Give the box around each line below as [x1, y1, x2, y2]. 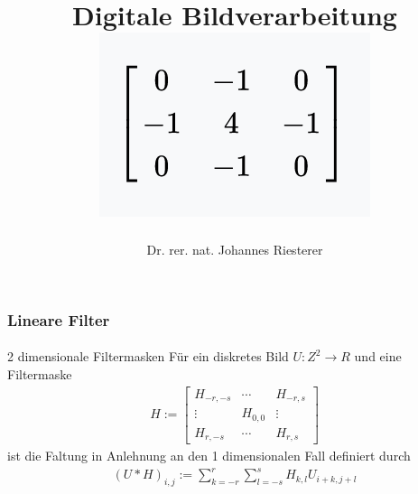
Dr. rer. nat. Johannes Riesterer [146, 240, 323, 259]
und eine [354, 347, 402, 366]
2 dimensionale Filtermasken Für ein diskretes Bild [7, 347, 289, 366]
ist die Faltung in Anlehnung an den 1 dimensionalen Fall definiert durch [7, 446, 411, 465]
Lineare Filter [7, 308, 110, 331]
